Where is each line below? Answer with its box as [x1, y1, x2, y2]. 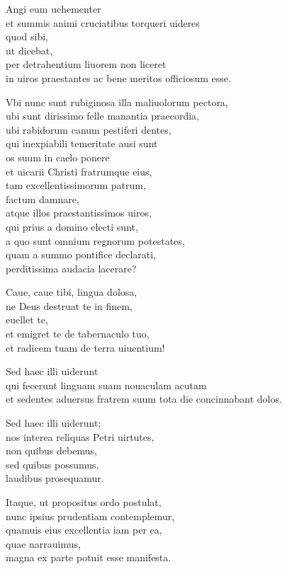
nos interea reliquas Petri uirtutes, [6, 429, 154, 444]
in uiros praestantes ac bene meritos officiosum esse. [6, 70, 231, 85]
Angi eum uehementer [6, 1, 101, 16]
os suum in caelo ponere [6, 149, 110, 164]
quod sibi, [6, 29, 48, 44]
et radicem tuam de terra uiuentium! [6, 340, 165, 355]
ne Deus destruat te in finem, [6, 298, 133, 313]
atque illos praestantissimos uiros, [6, 205, 152, 220]
